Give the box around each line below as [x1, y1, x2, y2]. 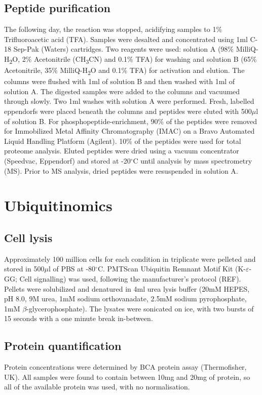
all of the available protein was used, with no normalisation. [4, 381, 190, 392]
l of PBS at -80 [48, 263, 96, 274]
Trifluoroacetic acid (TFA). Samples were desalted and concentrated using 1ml [4, 33, 248, 44]
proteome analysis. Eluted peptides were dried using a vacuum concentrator [4, 145, 239, 156]
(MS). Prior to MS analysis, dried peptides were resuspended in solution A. [4, 165, 238, 176]
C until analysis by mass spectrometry [133, 155, 252, 166]
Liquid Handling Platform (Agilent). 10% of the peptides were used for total [4, 135, 241, 146]
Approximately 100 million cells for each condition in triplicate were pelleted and [4, 253, 256, 264]
